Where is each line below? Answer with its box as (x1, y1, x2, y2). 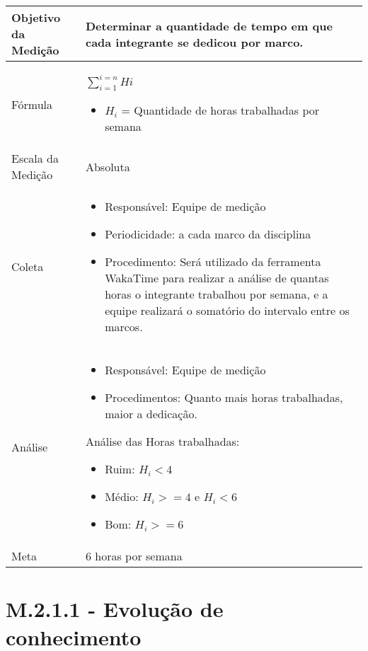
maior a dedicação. (105, 405, 197, 422)
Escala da (11, 150, 59, 167)
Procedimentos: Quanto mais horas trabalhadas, (105, 389, 343, 406)
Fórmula (11, 96, 53, 113)
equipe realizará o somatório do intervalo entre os (105, 302, 350, 319)
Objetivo (11, 9, 61, 25)
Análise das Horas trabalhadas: (85, 433, 240, 450)
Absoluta (85, 158, 130, 175)
